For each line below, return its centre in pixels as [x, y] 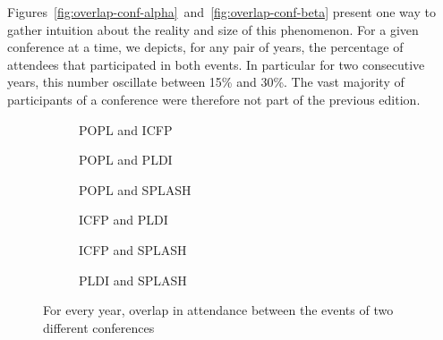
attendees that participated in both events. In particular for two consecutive [216, 64]
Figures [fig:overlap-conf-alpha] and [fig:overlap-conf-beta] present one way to [221, 12]
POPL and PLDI [126, 160]
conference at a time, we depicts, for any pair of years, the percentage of [205, 47]
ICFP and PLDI [124, 220]
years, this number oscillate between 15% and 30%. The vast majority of [206, 82]
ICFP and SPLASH [133, 249]
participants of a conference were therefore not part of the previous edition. [214, 99]
